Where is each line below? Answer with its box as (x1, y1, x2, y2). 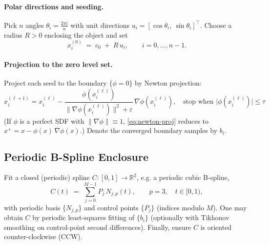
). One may (213, 202, 247, 212)
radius (4, 29, 22, 40)
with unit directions (70, 20, 130, 30)
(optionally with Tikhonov (150, 212, 229, 223)
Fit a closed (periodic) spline (4, 172, 90, 182)
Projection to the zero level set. (4, 59, 113, 69)
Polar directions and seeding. (4, 1, 104, 11)
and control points (84, 202, 139, 212)
